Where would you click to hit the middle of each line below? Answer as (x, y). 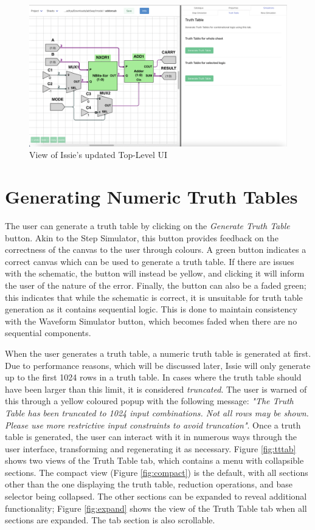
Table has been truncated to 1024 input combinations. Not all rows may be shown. (157, 412)
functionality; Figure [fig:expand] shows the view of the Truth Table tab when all (156, 508)
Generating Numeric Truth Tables (151, 197)
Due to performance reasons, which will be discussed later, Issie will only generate (158, 365)
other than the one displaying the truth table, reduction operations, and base (149, 484)
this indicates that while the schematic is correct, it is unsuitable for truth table (154, 297)
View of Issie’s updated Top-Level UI (99, 155)
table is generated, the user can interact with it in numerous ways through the (151, 437)
